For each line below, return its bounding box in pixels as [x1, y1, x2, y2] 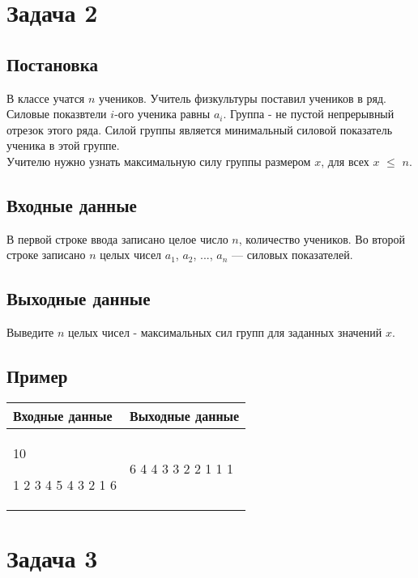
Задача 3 [6, 542, 98, 575]
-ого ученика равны [114, 105, 211, 122]
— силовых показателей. [232, 246, 353, 263]
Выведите [6, 324, 54, 341]
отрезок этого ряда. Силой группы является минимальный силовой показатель [6, 121, 393, 138]
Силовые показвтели [6, 105, 107, 122]
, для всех [321, 152, 369, 169]
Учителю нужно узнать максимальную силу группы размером [6, 152, 311, 169]
